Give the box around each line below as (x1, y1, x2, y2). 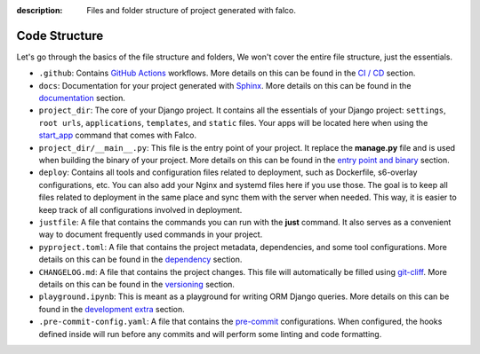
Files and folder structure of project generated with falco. (86, 5, 297, 15)
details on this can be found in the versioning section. (38, 279, 236, 289)
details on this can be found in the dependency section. (38, 254, 243, 265)
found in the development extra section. (38, 303, 186, 314)
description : (16, 5, 63, 15)
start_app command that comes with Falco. (38, 130, 197, 141)
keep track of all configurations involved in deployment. (38, 204, 243, 215)
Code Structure (16, 28, 104, 43)
